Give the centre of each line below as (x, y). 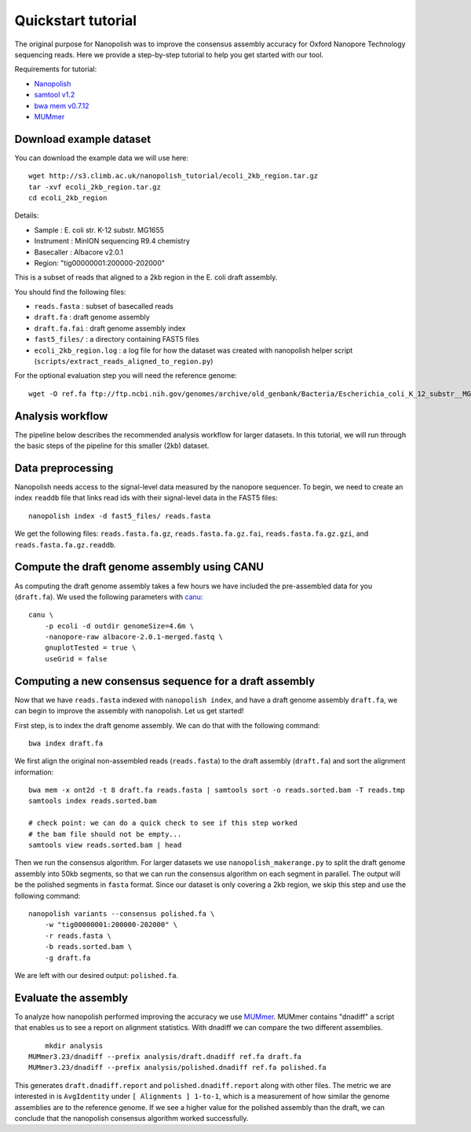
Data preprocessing (64, 468)
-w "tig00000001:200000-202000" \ (111, 925)
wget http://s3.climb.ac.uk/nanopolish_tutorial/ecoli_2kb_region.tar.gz (173, 176)
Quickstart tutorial (76, 20)
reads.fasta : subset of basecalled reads (104, 306)
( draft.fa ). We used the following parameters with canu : (109, 596)
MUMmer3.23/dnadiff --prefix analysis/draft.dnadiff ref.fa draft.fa (165, 1057)
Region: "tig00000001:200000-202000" (99, 262)
